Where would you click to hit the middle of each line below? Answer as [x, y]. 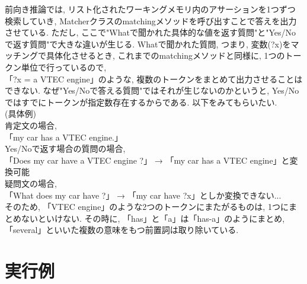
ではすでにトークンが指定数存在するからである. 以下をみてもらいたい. [141, 102]
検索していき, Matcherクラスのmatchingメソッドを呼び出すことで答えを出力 [151, 20]
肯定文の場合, [31, 125]
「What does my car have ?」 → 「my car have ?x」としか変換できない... [143, 195]
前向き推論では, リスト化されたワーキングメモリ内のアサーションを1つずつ [150, 9]
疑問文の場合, [31, 183]
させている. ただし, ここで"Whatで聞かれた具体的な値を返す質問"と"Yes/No [151, 32]
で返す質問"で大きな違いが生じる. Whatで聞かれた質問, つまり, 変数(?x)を [148, 44]
